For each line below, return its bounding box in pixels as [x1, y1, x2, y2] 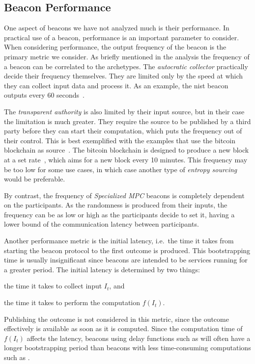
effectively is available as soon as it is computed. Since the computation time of [4, 323, 243, 334]
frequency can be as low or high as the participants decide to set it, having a [4, 209, 235, 219]
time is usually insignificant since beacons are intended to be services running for [4, 255, 248, 265]
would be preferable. [4, 174, 65, 184]
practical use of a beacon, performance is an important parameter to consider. [4, 32, 239, 42]
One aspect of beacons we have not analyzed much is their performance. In [4, 23, 229, 33]
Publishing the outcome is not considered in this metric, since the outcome [4, 313, 229, 324]
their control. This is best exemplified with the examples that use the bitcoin [4, 135, 236, 145]
